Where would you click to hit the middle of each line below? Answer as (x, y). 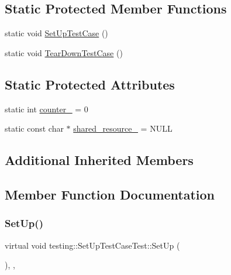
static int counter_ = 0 (46, 109)
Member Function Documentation (110, 194)
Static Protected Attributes (90, 84)
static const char (34, 128)
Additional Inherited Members (99, 160)
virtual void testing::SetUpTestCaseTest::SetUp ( (92, 245)
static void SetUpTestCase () (56, 33)
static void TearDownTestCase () (64, 52)
